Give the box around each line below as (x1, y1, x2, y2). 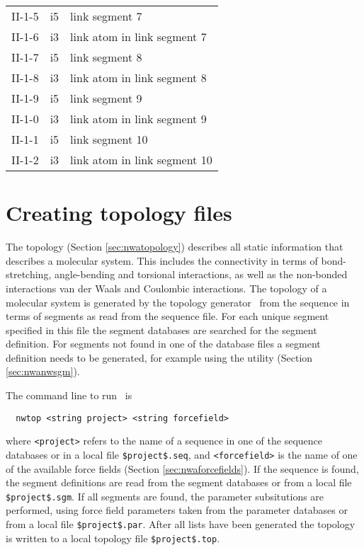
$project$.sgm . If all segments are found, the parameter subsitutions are (6, 488, 324, 503)
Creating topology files (6, 198, 232, 227)
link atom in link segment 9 (70, 110, 207, 127)
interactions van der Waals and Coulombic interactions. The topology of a (6, 280, 327, 295)
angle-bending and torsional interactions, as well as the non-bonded (54, 267, 348, 282)
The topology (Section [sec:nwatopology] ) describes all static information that (6, 239, 343, 254)
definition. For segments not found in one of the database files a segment (6, 336, 321, 351)
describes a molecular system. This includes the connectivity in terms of (6, 253, 318, 268)
